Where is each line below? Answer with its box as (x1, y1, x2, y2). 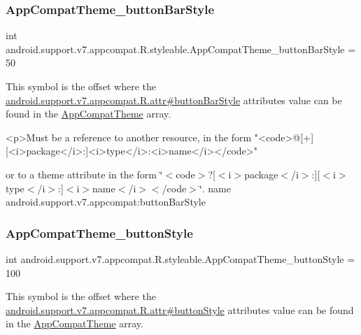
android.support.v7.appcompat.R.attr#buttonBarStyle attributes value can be (6, 92, 342, 107)
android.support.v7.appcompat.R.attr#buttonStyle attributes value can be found (6, 302, 354, 317)
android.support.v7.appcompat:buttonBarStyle (6, 194, 206, 209)
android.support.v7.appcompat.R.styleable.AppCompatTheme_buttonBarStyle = (6, 41, 356, 56)
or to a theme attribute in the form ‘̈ (6, 166, 163, 181)
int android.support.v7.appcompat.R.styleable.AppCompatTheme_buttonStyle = (6, 251, 355, 266)
